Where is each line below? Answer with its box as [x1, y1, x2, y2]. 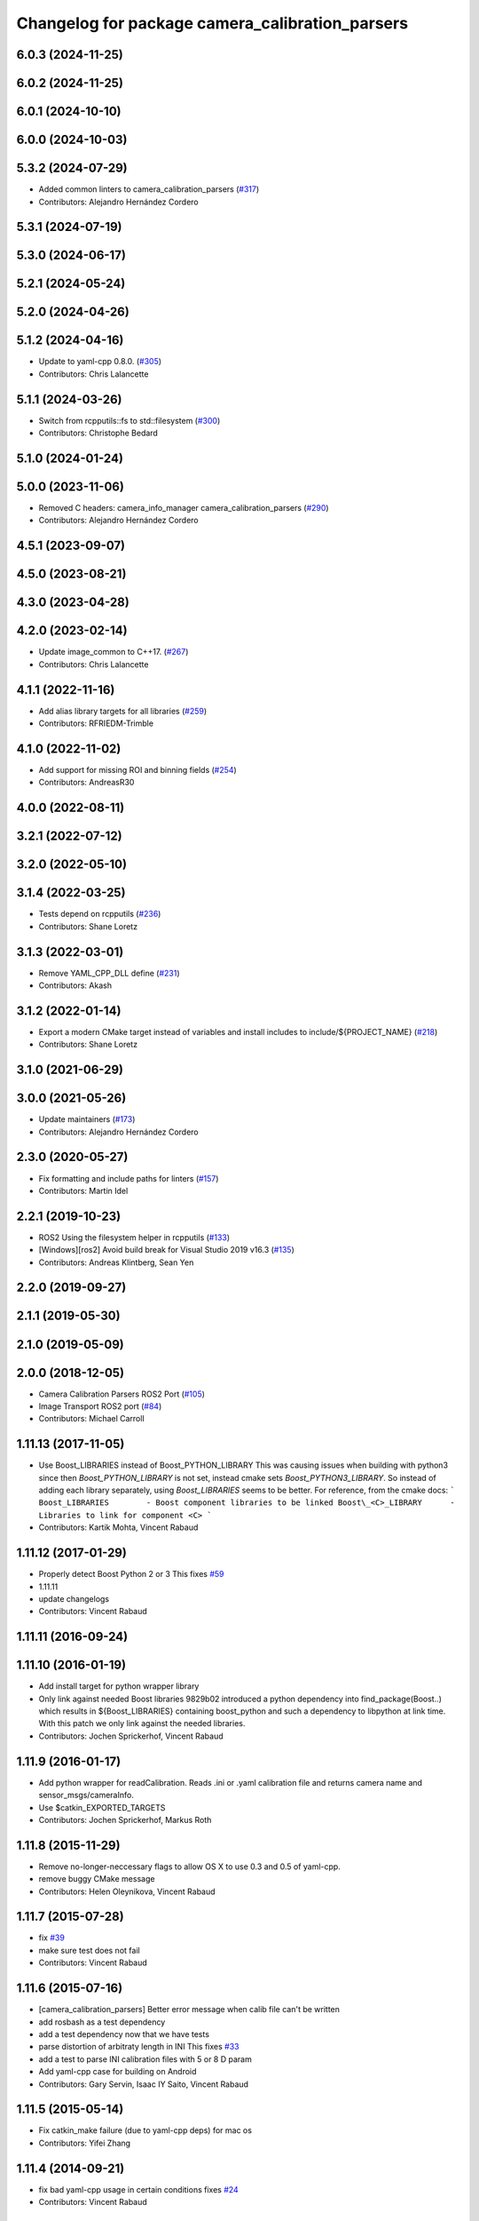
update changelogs [38, 1593, 110, 1604]
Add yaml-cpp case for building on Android [38, 2066, 197, 2077]
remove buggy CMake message [38, 1874, 155, 1884]
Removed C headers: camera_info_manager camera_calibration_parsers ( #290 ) [38, 503, 329, 513]
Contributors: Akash [38, 980, 113, 991]
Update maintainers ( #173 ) [38, 1114, 136, 1125]
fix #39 [38, 1932, 66, 1943]
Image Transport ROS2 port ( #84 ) [38, 1401, 162, 1412]
